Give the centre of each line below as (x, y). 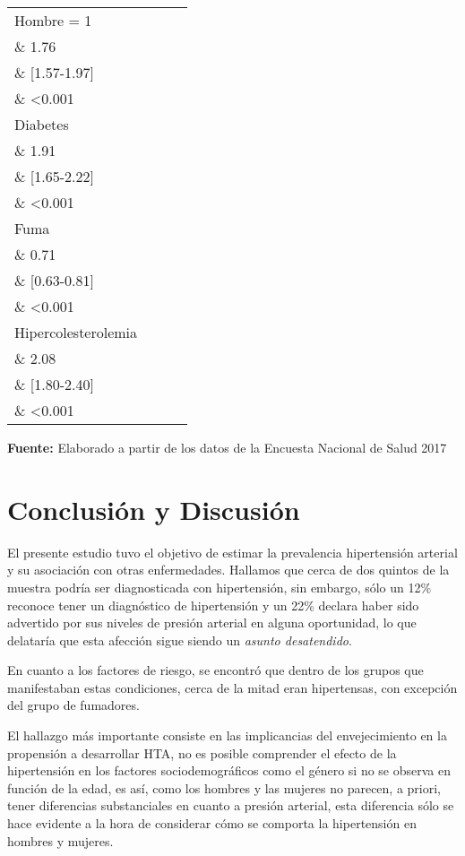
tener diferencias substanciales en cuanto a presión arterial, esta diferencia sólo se (231, 805)
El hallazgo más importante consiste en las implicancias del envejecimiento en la (227, 735)
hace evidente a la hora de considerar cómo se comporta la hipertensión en (212, 823)
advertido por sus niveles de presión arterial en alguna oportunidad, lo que (212, 623)
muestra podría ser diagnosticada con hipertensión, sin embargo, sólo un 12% (220, 587)
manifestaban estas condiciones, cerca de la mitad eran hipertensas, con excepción (232, 687)
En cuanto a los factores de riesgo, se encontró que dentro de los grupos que (215, 670)
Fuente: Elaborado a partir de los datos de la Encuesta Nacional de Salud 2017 (227, 447)
